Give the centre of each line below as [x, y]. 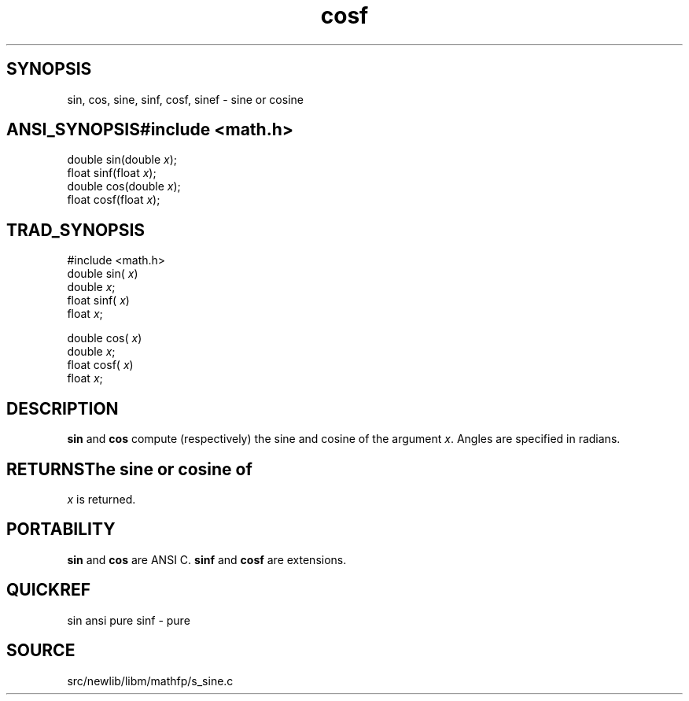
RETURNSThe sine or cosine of [129, 469]
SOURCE [41, 651]
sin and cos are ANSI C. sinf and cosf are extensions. [207, 559]
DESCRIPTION [63, 408]
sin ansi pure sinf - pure [129, 620]
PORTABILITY [61, 529]
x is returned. [101, 499]
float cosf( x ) [100, 365]
